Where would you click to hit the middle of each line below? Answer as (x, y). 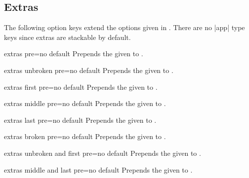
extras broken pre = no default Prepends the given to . (85, 136)
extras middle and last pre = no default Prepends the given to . (98, 169)
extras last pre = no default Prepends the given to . (80, 120)
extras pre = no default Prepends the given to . (74, 53)
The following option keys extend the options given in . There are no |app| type (124, 27)
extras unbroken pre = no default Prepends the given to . (89, 70)
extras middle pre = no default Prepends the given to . (85, 103)
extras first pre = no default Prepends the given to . (81, 87)
